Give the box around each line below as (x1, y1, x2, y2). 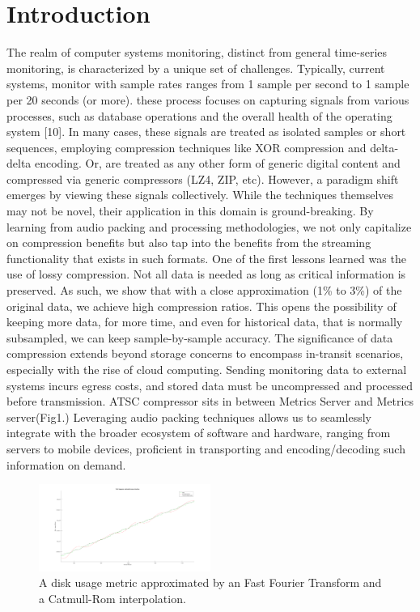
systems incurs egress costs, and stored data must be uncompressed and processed (6, 376, 414, 393)
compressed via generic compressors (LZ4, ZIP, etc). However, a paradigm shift (6, 170, 399, 187)
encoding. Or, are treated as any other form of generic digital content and (34, 155, 401, 172)
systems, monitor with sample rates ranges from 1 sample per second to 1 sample (6, 75, 409, 92)
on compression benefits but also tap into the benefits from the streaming (6, 234, 371, 251)
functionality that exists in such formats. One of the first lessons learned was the (6, 249, 406, 266)
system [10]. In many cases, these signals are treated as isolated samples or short (6, 123, 406, 140)
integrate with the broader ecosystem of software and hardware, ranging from (6, 424, 391, 441)
